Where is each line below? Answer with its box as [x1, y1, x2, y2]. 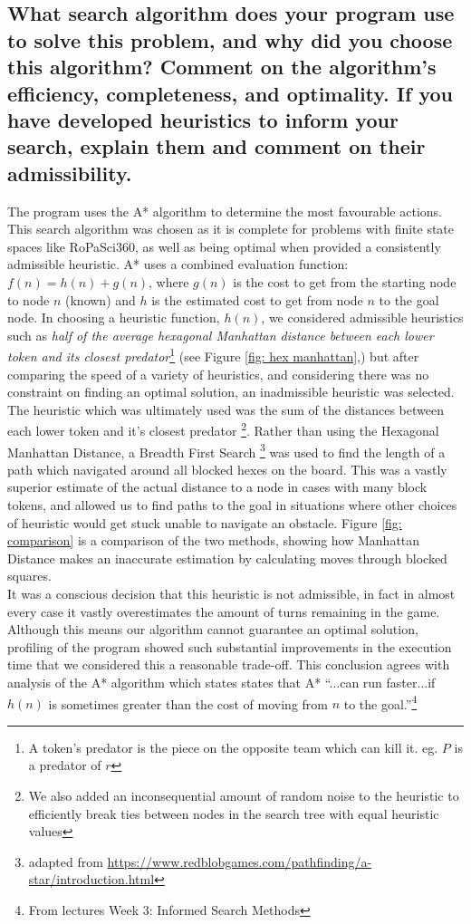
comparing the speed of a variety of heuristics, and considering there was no [7, 364, 429, 383]
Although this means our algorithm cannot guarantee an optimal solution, [7, 620, 418, 639]
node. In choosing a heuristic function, [7, 308, 220, 327]
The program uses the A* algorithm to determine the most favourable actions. [7, 201, 442, 220]
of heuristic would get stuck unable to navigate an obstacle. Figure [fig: [7, 513, 402, 532]
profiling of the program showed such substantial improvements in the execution [7, 637, 452, 656]
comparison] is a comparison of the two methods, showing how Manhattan [7, 531, 420, 550]
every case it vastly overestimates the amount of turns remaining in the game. [7, 602, 440, 621]
